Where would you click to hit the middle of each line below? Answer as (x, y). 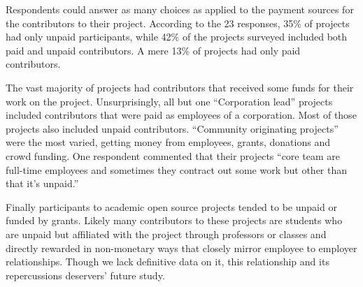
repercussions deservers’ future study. (85, 275)
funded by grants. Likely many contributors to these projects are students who (174, 220)
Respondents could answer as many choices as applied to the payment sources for (180, 9)
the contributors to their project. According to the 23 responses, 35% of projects (178, 23)
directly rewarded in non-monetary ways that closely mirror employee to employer (181, 248)
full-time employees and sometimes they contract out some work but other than (177, 169)
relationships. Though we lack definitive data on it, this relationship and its (168, 262)
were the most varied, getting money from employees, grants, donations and (168, 142)
